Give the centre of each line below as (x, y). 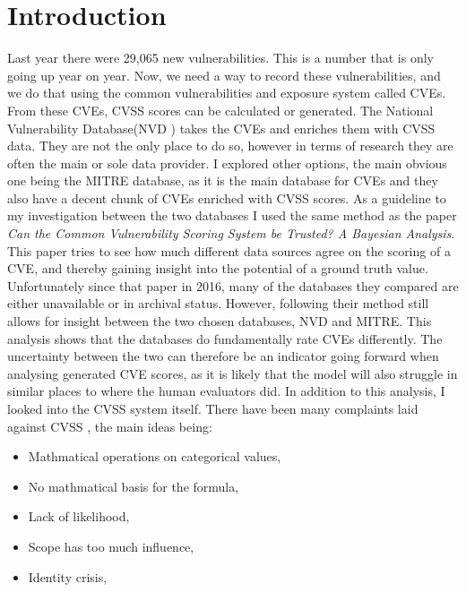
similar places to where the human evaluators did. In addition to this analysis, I (226, 391)
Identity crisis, (68, 576)
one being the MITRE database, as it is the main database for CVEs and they (223, 180)
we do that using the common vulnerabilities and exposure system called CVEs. (227, 93)
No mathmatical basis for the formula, (134, 486)
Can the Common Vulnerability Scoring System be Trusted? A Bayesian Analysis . (231, 233)
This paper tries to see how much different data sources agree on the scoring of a (229, 250)
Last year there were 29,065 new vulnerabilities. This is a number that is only (220, 58)
